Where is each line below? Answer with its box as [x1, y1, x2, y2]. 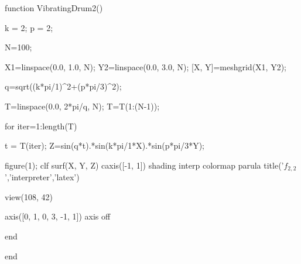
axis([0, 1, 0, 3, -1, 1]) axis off [5, 210, 111, 222]
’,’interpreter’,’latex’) [5, 171, 80, 183]
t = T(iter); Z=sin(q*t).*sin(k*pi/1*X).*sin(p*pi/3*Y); [5, 139, 204, 152]
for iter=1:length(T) [5, 119, 77, 132]
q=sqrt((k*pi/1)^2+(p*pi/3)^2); [5, 80, 122, 92]
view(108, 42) [5, 190, 53, 203]
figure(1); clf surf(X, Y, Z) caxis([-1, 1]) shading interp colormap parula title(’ [5, 159, 284, 171]
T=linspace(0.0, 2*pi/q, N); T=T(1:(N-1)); [5, 100, 160, 112]
